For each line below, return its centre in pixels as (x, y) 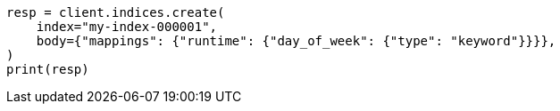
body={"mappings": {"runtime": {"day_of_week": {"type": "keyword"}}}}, (296, 41)
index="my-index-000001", (127, 27)
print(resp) (48, 69)
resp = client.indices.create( (116, 12)
